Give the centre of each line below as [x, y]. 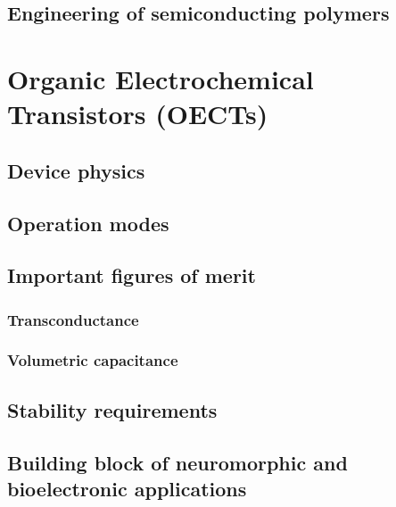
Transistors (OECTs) [138, 114]
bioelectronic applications [127, 488]
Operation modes [88, 223]
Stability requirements [112, 409]
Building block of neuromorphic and [177, 462]
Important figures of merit [132, 275]
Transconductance [73, 319]
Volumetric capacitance [93, 360]
